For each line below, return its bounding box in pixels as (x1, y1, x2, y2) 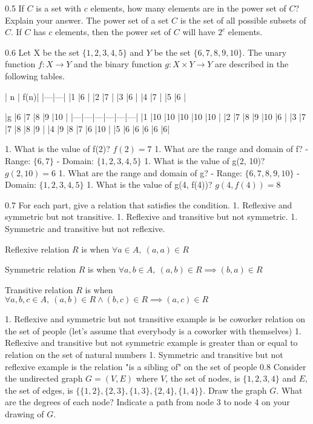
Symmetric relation (5, 263, 76, 276)
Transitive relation (5, 283, 73, 296)
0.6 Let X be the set (5, 45, 80, 58)
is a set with (36, 2, 82, 14)
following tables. (5, 69, 65, 82)
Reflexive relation (5, 242, 70, 255)
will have (182, 25, 216, 38)
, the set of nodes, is (165, 372, 240, 385)
